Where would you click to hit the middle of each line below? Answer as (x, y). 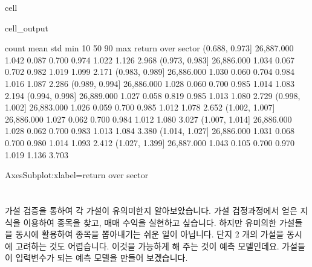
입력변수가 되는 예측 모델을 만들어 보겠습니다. (102, 258)
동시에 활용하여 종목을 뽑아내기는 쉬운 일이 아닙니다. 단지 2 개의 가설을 (150, 234)
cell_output (27, 27)
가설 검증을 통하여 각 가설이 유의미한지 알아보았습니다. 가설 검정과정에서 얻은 (151, 210)
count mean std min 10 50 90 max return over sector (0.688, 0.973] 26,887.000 (149, 48)
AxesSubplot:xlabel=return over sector (77, 175)
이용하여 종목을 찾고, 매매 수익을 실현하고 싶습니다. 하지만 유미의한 (150, 222)
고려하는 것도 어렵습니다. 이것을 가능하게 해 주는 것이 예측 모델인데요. (147, 246)
